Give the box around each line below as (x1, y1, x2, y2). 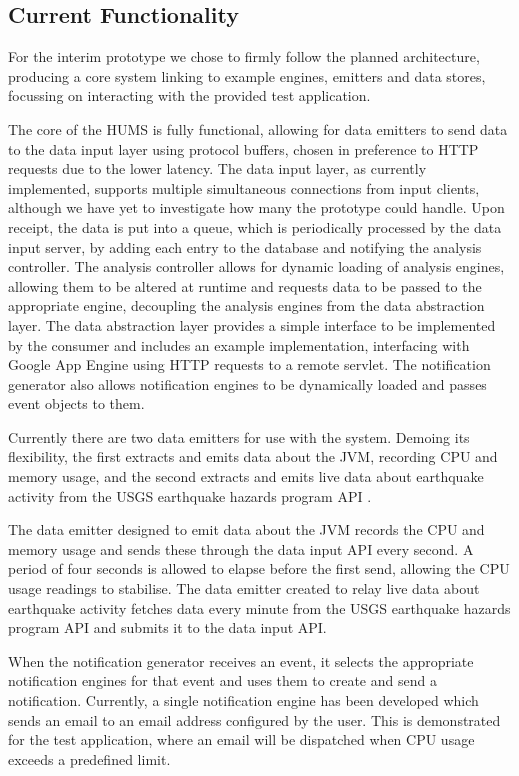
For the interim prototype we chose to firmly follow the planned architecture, (8, 46, 480, 67)
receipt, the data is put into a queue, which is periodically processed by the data (8, 216, 502, 237)
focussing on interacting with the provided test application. (8, 85, 371, 106)
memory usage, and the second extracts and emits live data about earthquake (8, 466, 484, 487)
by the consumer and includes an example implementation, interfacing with (8, 334, 470, 355)
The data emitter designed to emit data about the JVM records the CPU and (8, 519, 485, 540)
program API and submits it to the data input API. (8, 617, 327, 638)
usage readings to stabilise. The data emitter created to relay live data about (8, 578, 480, 599)
